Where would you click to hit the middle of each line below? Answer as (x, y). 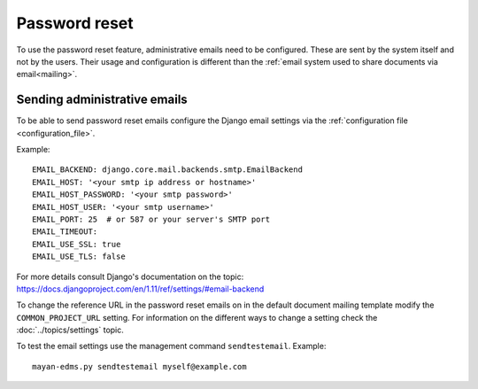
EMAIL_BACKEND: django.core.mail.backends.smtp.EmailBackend (167, 170)
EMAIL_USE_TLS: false (79, 257)
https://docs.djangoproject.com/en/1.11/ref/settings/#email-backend (140, 289)
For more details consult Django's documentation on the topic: (130, 276)
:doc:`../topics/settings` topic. (70, 330)
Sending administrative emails (102, 100)
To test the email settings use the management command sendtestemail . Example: (171, 346)
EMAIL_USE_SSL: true (77, 244)
